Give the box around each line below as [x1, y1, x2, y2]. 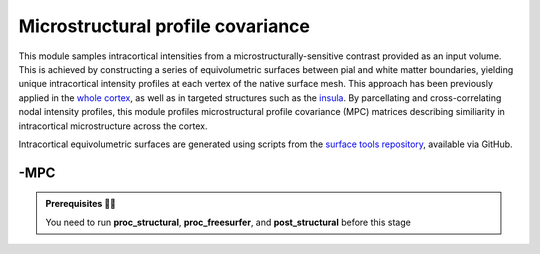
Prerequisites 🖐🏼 [45, 198, 117, 210]
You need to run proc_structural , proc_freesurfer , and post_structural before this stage [45, 216, 412, 228]
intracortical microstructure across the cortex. [18, 120, 208, 132]
